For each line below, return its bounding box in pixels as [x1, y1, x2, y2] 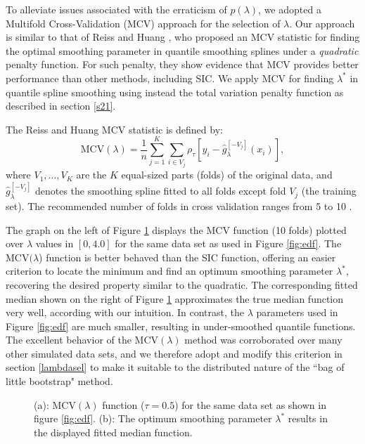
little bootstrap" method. [6, 374, 113, 388]
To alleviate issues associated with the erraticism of [6, 2, 227, 16]
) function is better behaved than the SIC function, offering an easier [39, 249, 336, 264]
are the [76, 167, 107, 182]
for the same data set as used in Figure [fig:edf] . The [115, 236, 342, 251]
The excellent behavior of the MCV [6, 332, 159, 347]
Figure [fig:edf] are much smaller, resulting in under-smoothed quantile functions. [6, 318, 356, 333]
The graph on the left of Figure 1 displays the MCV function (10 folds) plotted [6, 222, 347, 237]
